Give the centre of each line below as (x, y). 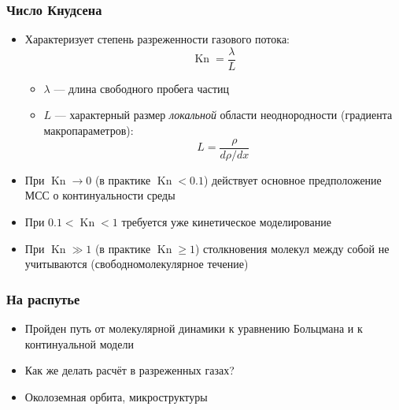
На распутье (43, 298)
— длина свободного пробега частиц (142, 88)
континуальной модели (79, 343)
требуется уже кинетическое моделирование (226, 221)
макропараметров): (89, 130)
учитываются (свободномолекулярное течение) (137, 264)
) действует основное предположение (292, 179)
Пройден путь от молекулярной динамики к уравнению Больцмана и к (194, 328)
